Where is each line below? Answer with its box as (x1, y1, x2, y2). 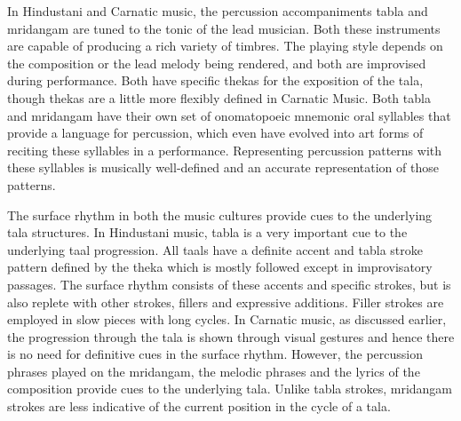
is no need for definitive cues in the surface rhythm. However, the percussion (7, 345, 424, 363)
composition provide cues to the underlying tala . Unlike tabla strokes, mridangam (7, 379, 452, 398)
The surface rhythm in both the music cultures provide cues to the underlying (7, 205, 433, 224)
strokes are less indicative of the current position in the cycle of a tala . (7, 397, 391, 416)
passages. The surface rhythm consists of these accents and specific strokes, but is (7, 274, 451, 293)
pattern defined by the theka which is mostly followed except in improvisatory (7, 258, 433, 276)
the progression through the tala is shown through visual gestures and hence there (7, 327, 455, 346)
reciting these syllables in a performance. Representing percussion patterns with (7, 140, 442, 159)
